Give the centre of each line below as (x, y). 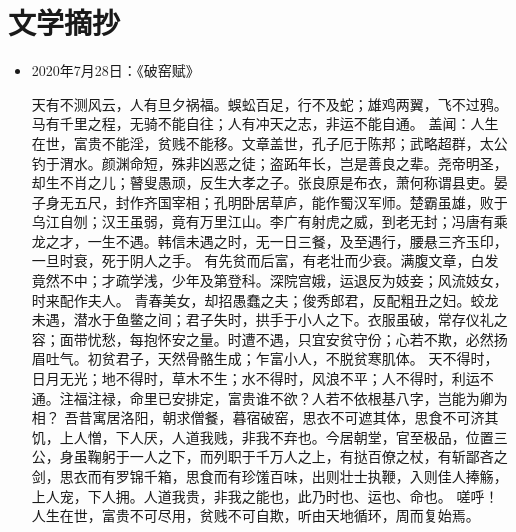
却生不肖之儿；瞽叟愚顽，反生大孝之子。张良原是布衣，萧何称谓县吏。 (262, 182)
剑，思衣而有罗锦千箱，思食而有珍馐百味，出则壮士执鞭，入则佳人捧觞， (269, 476)
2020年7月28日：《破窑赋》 (115, 70)
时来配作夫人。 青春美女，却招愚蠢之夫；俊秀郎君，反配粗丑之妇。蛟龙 (265, 299)
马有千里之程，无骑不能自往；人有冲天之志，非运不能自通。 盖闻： (251, 123)
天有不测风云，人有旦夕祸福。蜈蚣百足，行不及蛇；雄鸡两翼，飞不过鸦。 (269, 103)
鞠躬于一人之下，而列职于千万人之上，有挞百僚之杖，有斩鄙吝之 (297, 456)
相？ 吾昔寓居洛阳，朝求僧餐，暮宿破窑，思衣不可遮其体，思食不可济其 (265, 417)
